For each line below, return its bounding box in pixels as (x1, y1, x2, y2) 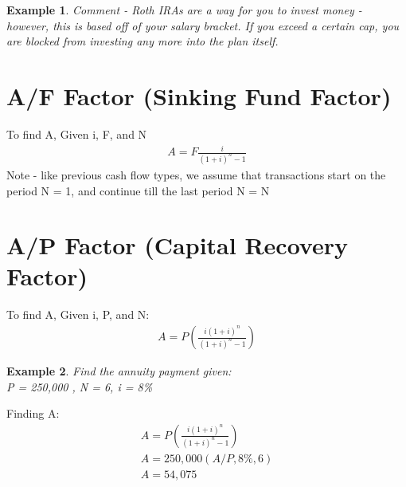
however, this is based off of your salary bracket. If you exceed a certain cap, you (6, 17, 400, 33)
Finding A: (6, 405, 60, 422)
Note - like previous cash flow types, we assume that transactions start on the (6, 166, 386, 183)
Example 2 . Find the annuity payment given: (6, 363, 232, 379)
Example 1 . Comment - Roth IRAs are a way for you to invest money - (6, 2, 362, 18)
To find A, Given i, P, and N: (6, 306, 150, 323)
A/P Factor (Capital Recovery (6, 229, 348, 261)
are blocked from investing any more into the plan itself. (6, 33, 279, 49)
